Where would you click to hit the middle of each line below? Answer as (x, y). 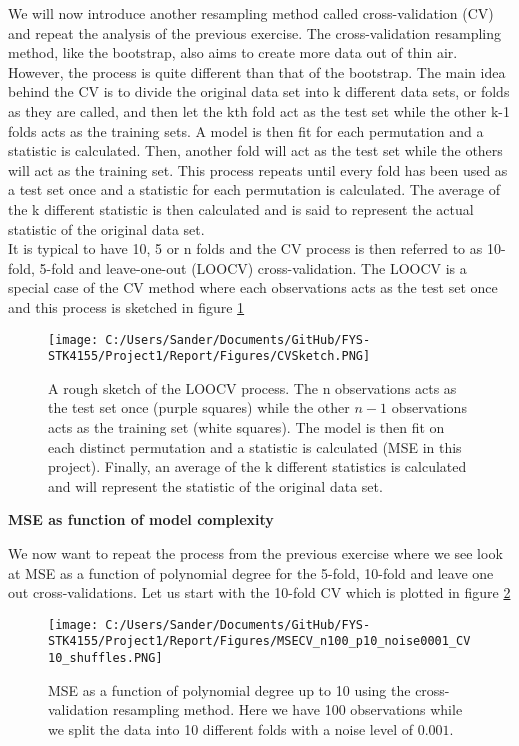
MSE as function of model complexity (141, 519)
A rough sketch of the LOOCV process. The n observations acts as (252, 387)
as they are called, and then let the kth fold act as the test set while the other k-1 (259, 110)
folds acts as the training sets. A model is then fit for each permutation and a (246, 130)
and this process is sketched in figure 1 (126, 306)
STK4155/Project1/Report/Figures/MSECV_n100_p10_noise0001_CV (259, 641)
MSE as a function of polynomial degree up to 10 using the (229, 689)
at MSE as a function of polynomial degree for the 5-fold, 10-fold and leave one (251, 572)
